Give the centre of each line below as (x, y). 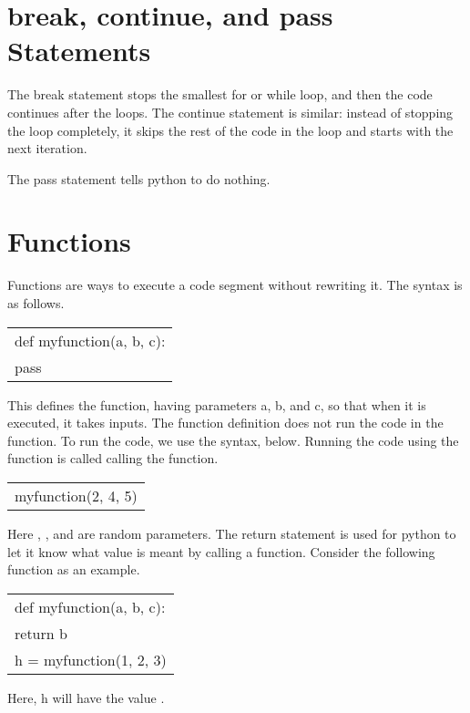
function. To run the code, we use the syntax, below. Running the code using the (233, 440)
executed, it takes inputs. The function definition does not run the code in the (225, 423)
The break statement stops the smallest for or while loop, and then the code (220, 94)
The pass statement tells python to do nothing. (139, 178)
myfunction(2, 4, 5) (76, 495)
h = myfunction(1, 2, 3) (91, 659)
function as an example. (74, 569)
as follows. (36, 303)
